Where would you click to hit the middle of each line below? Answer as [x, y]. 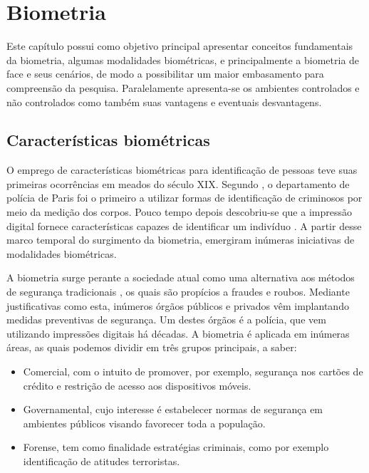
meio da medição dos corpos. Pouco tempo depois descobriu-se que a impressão [179, 212]
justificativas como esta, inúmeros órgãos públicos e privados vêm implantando [178, 305]
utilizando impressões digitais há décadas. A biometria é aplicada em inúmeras [178, 333]
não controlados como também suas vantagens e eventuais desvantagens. [164, 102]
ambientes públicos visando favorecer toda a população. [144, 423]
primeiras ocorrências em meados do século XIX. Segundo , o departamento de [178, 183]
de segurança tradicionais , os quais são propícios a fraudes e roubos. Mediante [178, 292]
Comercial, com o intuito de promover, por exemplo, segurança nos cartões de [193, 371]
